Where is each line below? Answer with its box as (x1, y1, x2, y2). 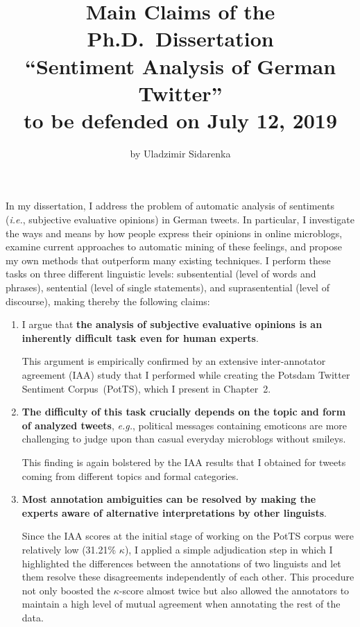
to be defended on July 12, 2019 (23, 105, 338, 134)
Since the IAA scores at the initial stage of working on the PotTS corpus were (22, 529, 354, 543)
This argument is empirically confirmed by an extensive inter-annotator (22, 354, 326, 368)
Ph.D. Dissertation (87, 24, 274, 53)
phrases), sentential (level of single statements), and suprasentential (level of (6, 280, 329, 295)
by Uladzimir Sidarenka (130, 146, 231, 160)
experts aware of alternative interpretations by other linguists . (22, 505, 327, 519)
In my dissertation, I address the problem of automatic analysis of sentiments (6, 198, 334, 213)
